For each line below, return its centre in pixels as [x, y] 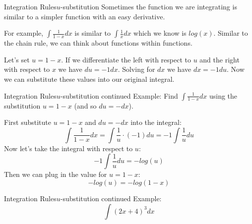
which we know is [160, 33]
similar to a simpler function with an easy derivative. [85, 16]
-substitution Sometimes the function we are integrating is [149, 6]
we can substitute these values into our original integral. [89, 79]
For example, [24, 33]
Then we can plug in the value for [56, 174]
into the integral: [156, 122]
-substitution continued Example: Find [119, 95]
